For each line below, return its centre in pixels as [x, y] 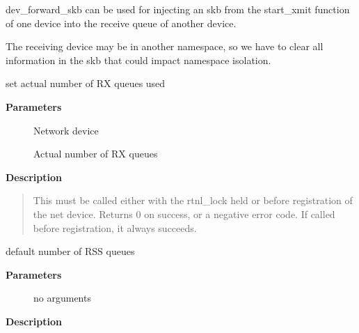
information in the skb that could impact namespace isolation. [138, 60]
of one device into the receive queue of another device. [121, 23]
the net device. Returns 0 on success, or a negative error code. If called [184, 214]
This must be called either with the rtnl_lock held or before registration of [193, 200]
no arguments [62, 298]
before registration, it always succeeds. [115, 227]
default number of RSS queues [70, 251]
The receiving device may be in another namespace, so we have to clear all [165, 46]
